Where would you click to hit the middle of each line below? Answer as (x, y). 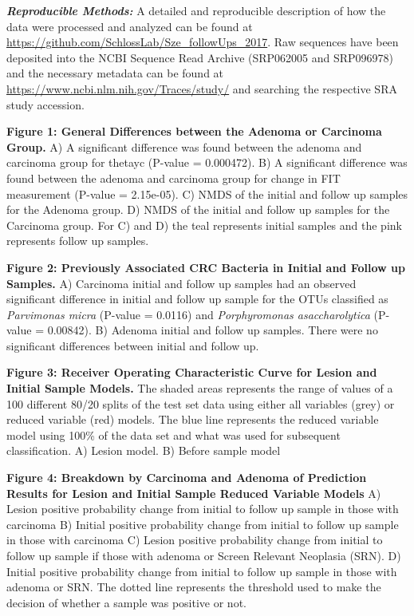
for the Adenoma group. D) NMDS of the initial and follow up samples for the (198, 209)
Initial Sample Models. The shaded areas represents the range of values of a (200, 388)
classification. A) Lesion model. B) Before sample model (144, 450)
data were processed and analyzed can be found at (130, 26)
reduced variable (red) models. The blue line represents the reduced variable (193, 419)
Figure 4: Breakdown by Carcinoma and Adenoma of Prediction (187, 478)
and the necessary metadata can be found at (115, 73)
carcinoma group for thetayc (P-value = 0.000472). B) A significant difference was (207, 162)
